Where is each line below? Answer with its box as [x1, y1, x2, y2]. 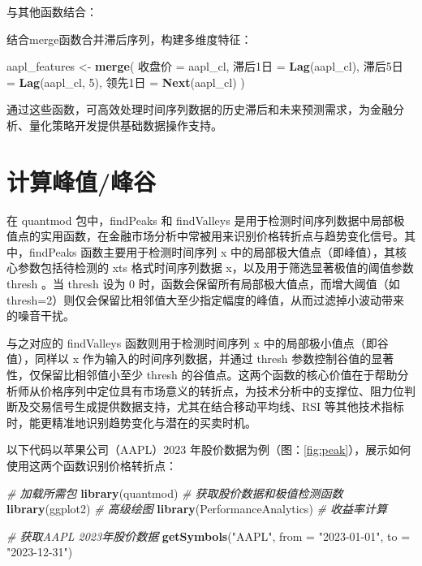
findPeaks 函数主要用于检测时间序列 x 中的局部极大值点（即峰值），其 [28, 243, 395, 260]
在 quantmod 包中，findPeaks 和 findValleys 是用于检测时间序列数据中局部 [6, 211, 394, 228]
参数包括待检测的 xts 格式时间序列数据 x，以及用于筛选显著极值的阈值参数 [17, 259, 414, 276]
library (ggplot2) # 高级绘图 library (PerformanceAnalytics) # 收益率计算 [6, 500, 387, 517]
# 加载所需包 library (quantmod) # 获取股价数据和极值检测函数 [6, 484, 343, 501]
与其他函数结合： [6, 3, 97, 19]
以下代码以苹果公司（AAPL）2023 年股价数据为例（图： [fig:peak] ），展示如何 [6, 441, 411, 458]
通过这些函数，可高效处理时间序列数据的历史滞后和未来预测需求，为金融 [6, 101, 393, 118]
